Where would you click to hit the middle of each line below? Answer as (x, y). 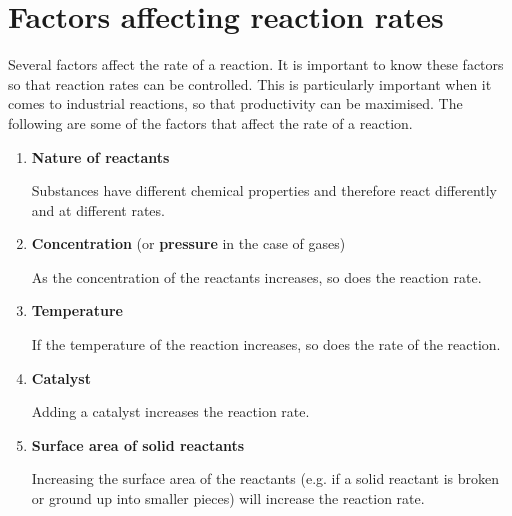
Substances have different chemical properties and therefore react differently (264, 190)
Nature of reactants (100, 156)
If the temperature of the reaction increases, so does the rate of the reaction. (266, 344)
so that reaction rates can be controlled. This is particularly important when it (250, 83)
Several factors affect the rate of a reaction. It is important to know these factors (256, 64)
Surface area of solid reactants (138, 444)
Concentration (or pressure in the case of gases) (188, 243)
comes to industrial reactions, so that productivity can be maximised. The (235, 103)
